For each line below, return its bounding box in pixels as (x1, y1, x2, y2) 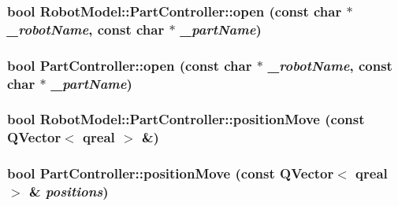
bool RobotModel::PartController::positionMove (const (7, 109, 365, 129)
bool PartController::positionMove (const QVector (7, 164, 334, 183)
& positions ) (28, 182, 109, 201)
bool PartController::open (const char (7, 55, 252, 75)
